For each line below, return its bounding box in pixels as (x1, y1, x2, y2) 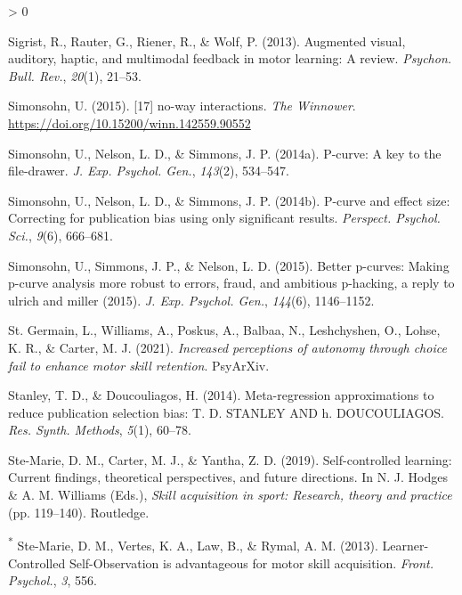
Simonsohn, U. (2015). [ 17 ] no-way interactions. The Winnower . (8, 96, 356, 115)
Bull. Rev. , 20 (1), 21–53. (8, 66, 142, 85)
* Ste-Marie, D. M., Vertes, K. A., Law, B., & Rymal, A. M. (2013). (8, 534, 378, 554)
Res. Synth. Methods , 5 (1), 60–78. (8, 420, 191, 439)
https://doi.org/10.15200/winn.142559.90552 (8, 113, 251, 132)
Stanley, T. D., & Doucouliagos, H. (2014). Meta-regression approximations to (8, 386, 434, 404)
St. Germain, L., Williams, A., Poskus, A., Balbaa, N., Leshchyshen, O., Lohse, (8, 321, 441, 339)
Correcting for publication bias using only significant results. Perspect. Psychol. (8, 208, 441, 227)
